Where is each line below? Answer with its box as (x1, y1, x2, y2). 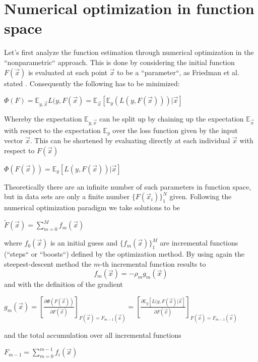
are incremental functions (160, 237, 238, 248)
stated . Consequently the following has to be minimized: (4, 78, 180, 88)
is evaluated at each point (28, 67, 108, 77)
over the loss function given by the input (112, 125, 238, 135)
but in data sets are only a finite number (4, 191, 130, 202)
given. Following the (169, 191, 232, 202)
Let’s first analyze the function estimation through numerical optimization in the (4, 47, 254, 57)
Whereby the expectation (4, 113, 82, 124)
